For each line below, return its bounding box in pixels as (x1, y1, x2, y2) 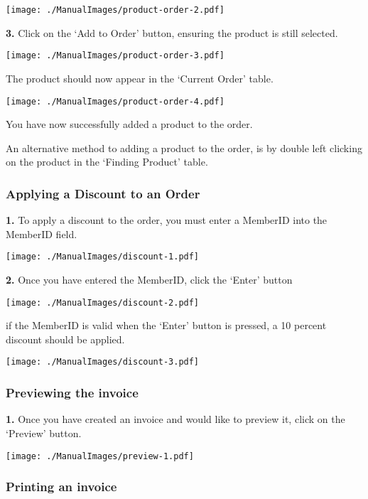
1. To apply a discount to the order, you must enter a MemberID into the (6, 213, 328, 227)
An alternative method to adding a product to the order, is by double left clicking (6, 140, 362, 155)
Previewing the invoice (6, 384, 139, 402)
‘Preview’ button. (6, 425, 82, 440)
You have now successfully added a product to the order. (6, 117, 253, 132)
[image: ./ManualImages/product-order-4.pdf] (6, 96, 224, 107)
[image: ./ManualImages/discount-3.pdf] (6, 357, 200, 367)
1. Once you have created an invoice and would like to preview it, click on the (6, 412, 345, 426)
